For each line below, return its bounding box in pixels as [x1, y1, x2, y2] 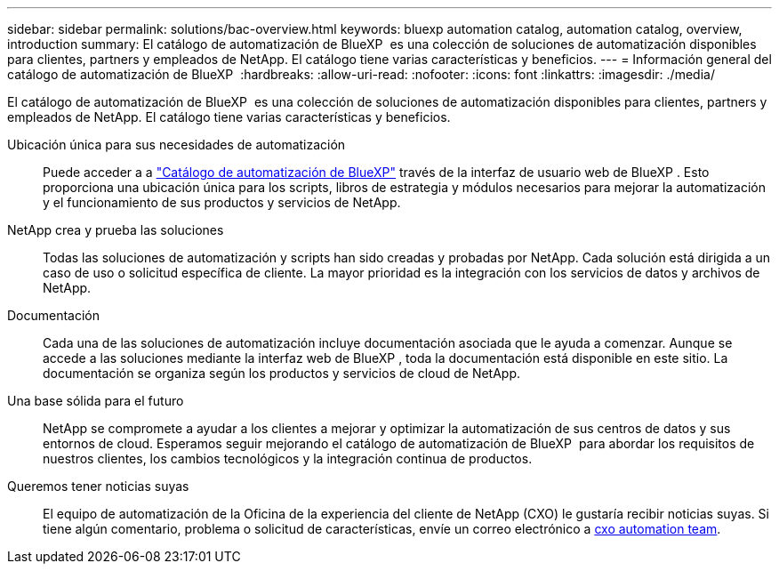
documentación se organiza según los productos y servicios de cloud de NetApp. [43, 366, 521, 381]
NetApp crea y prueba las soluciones [7, 222, 224, 237]
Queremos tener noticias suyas [7, 479, 189, 494]
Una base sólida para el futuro [7, 393, 184, 408]
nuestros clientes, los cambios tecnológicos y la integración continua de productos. [43, 451, 533, 466]
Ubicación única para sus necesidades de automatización [7, 137, 346, 152]
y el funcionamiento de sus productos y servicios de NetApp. [43, 195, 401, 210]
